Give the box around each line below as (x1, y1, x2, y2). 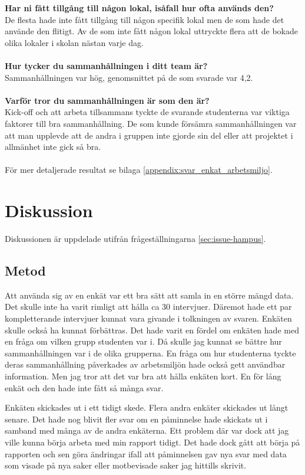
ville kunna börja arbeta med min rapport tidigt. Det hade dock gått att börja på (5, 435, 300, 448)
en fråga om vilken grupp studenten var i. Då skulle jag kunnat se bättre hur (5, 335, 282, 348)
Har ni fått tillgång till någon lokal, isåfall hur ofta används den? (5, 2, 274, 14)
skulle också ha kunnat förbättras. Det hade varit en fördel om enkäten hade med (5, 323, 299, 336)
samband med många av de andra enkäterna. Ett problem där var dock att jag (5, 424, 289, 437)
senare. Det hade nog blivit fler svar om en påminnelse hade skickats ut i (5, 412, 268, 425)
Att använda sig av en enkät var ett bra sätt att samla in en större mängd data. (5, 289, 294, 301)
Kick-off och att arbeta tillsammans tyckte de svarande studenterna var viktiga (5, 106, 290, 118)
